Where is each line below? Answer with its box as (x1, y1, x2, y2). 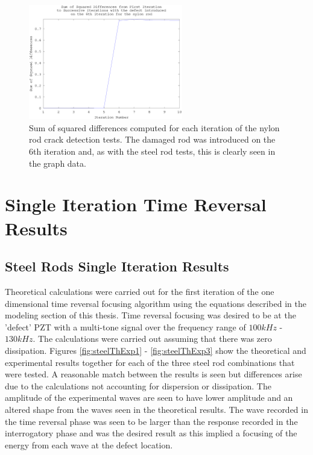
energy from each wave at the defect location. (5, 438, 173, 451)
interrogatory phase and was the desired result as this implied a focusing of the (5, 427, 297, 439)
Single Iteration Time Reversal (5, 192, 267, 217)
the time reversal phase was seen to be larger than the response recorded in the (5, 415, 298, 427)
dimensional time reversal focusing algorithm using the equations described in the (5, 297, 306, 309)
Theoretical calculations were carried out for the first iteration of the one (5, 285, 274, 298)
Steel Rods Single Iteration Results (5, 257, 229, 276)
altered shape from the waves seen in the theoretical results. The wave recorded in (5, 403, 308, 415)
